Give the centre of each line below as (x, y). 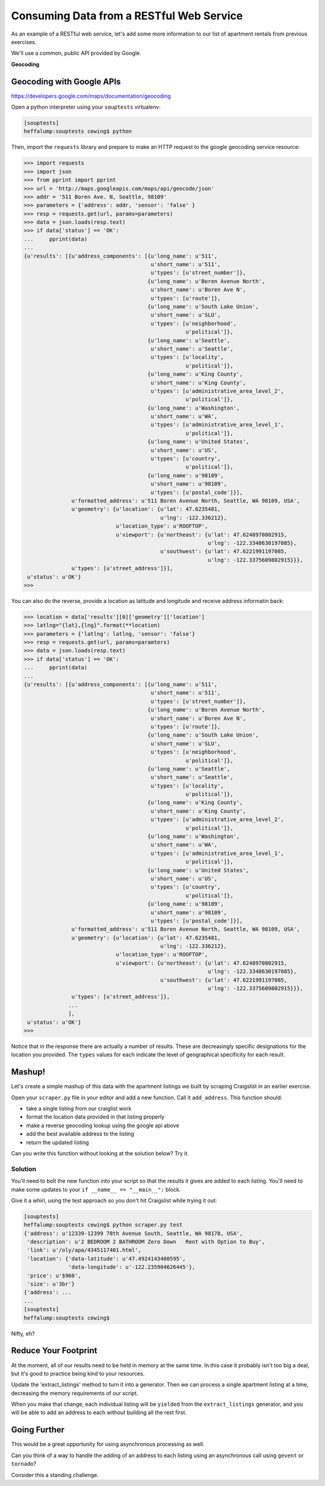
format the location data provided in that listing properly (95, 1117)
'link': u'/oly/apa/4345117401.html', (84, 1250)
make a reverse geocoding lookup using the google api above (103, 1125)
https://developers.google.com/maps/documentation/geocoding (91, 96)
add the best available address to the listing (80, 1134)
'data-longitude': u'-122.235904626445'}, (132, 1267)
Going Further (38, 1430)
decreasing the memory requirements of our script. (75, 1393)
